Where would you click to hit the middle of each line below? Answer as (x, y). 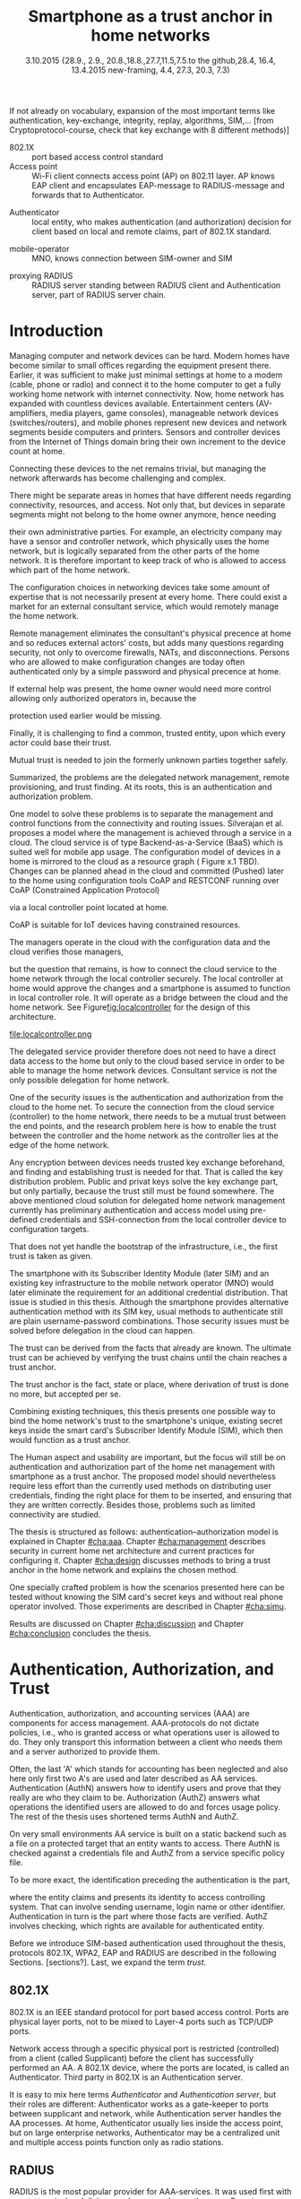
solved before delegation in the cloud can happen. (102, 1330)
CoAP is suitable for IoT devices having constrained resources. (125, 925)
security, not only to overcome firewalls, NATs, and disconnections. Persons (150, 652)
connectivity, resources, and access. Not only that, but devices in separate (147, 505)
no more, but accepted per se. (65, 1394)
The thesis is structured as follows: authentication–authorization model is (144, 1532)
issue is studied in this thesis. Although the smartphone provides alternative (149, 1301)
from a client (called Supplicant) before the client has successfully (131, 2058)
